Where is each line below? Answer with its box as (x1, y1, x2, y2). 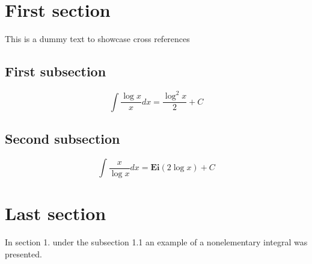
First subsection (5, 62, 106, 81)
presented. (5, 247, 42, 260)
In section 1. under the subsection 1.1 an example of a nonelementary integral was (5, 236, 308, 248)
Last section (5, 201, 106, 226)
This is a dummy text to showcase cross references (5, 32, 190, 45)
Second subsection (5, 129, 120, 148)
